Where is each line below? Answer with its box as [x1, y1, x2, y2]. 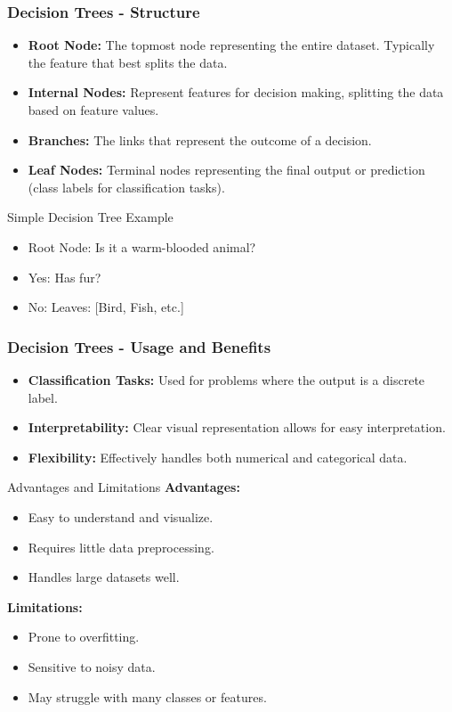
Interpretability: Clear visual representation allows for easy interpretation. [28, 418, 446, 437]
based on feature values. [28, 101, 159, 119]
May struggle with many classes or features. [28, 687, 267, 706]
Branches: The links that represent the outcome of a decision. [28, 130, 372, 149]
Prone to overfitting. [28, 627, 140, 646]
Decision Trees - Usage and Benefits [7, 335, 271, 357]
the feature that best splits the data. [28, 53, 228, 71]
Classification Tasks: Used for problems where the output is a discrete [28, 370, 425, 389]
